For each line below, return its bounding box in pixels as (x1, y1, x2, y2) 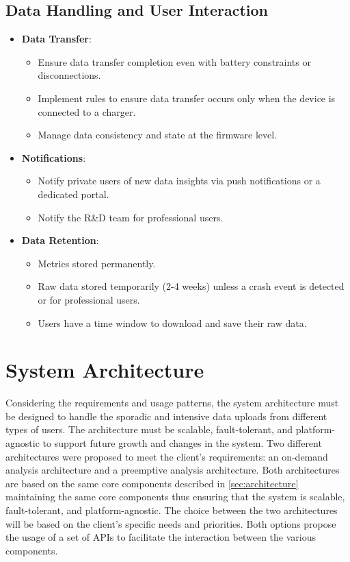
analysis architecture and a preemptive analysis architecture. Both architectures (5, 463, 340, 477)
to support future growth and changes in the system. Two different (42, 436, 322, 450)
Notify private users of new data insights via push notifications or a (38, 173, 321, 188)
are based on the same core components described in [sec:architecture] (5, 476, 299, 490)
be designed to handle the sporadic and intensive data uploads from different (5, 408, 327, 423)
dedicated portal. (38, 186, 109, 201)
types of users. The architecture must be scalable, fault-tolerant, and (5, 422, 293, 437)
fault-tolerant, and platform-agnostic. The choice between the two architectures (5, 502, 338, 517)
